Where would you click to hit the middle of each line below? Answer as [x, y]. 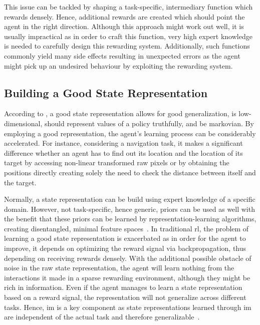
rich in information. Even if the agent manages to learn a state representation [123, 287]
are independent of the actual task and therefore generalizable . [102, 317]
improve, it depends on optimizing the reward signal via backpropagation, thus [125, 248]
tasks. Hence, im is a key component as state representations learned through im [128, 307]
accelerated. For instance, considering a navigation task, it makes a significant [123, 143]
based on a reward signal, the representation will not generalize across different [125, 297]
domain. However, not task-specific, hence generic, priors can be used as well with [129, 209]
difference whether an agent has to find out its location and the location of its [123, 152]
